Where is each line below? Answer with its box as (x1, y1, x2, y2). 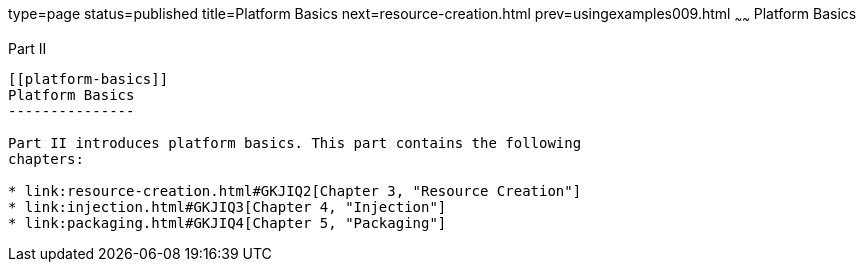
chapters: (8, 150, 84, 167)
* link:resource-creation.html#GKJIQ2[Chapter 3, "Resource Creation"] (8, 182, 582, 199)
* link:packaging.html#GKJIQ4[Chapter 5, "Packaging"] (8, 214, 447, 231)
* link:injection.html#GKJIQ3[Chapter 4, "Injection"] (8, 198, 447, 215)
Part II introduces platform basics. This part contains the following (8, 134, 582, 151)
